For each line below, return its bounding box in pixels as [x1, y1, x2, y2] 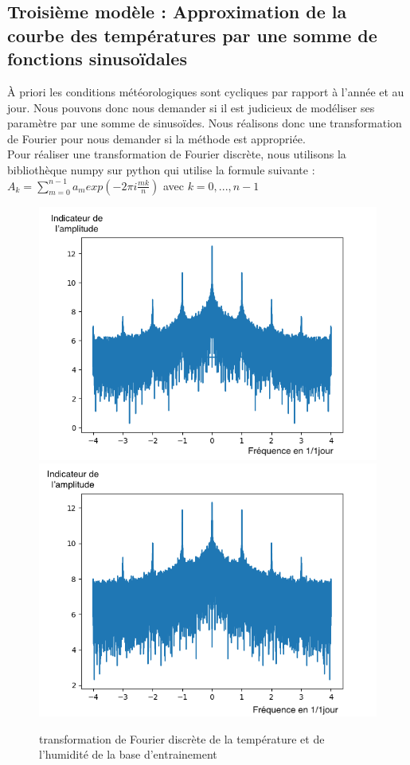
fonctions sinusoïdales [7, 46, 187, 71]
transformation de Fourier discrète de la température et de [39, 730, 325, 747]
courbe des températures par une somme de [7, 22, 377, 47]
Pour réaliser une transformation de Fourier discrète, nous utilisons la [7, 146, 346, 162]
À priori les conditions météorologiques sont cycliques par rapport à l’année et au [7, 83, 404, 100]
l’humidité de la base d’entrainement [39, 746, 217, 763]
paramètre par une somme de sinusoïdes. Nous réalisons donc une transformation [7, 115, 402, 131]
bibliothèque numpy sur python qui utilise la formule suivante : [7, 161, 315, 178]
